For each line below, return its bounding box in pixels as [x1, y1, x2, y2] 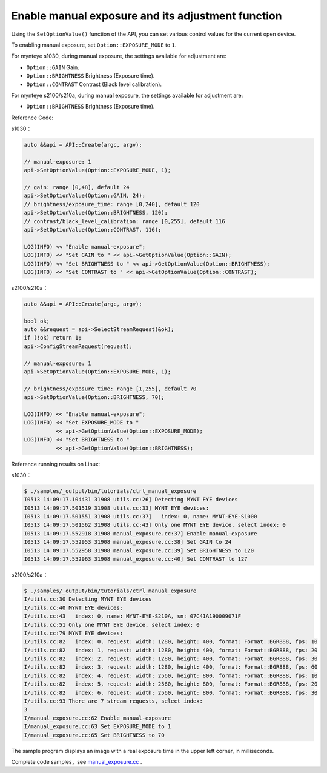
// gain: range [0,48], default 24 [24, 184, 130, 190]
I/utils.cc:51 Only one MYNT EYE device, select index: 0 [24, 621, 200, 628]
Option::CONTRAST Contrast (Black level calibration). [26, 81, 162, 88]
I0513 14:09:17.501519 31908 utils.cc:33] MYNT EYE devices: [24, 504, 210, 512]
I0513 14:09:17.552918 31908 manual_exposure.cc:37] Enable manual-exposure [24, 530, 257, 537]
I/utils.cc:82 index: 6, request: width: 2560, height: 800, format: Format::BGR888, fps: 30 [24, 689, 318, 696]
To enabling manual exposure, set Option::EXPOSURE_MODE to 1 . [11, 41, 177, 49]
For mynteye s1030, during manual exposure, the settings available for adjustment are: [11, 52, 227, 60]
